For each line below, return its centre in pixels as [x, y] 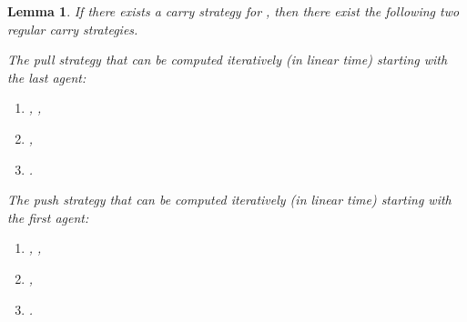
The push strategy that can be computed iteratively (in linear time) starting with [229, 200]
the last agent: [47, 77]
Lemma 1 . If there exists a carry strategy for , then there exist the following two [233, 11]
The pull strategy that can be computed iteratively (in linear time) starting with [228, 60]
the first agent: [48, 217]
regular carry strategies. [73, 29]
